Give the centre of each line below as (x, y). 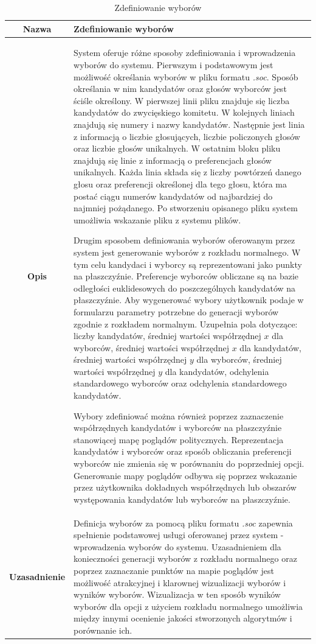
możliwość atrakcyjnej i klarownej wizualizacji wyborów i (180, 582)
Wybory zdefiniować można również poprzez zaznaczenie (179, 415)
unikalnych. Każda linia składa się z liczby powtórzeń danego (187, 172)
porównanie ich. (103, 630)
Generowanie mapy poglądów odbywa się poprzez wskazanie (185, 475)
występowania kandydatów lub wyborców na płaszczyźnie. (182, 499)
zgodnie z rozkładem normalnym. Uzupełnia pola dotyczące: (186, 324)
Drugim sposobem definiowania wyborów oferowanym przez (184, 240)
